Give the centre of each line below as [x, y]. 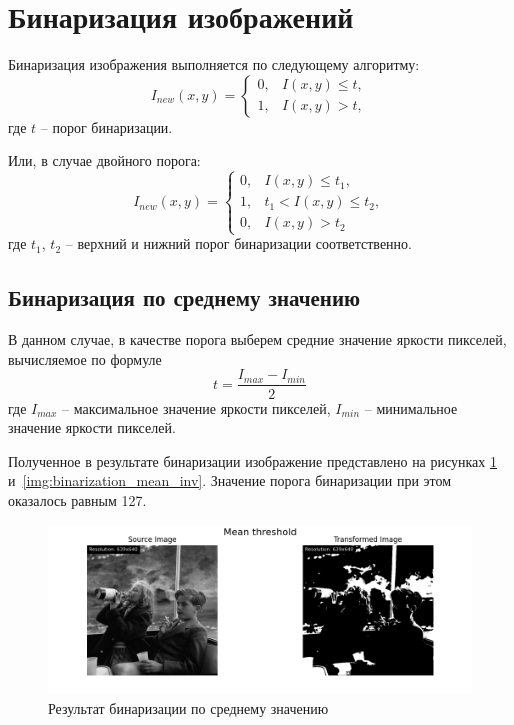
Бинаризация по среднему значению [184, 297]
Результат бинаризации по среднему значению [188, 707]
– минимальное [411, 407]
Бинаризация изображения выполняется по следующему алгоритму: [214, 64]
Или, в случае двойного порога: [104, 160]
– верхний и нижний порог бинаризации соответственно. [238, 243]
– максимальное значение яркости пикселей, [196, 407]
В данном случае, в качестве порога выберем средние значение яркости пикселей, [257, 339]
